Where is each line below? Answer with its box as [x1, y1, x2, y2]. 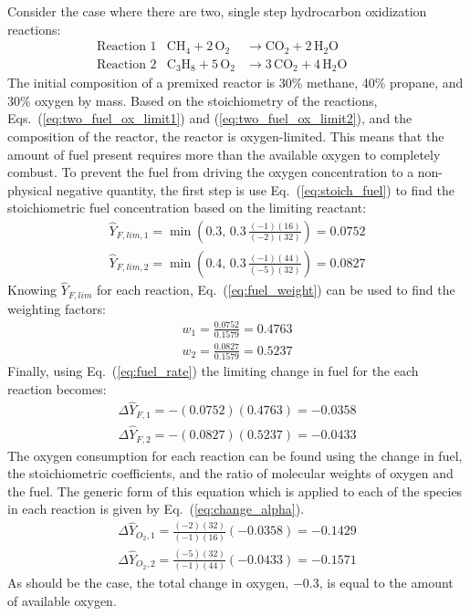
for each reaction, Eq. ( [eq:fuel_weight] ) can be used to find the [96, 280, 455, 299]
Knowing [7, 280, 57, 299]
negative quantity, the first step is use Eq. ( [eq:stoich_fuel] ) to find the [56, 180, 454, 199]
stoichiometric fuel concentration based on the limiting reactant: [7, 198, 367, 217]
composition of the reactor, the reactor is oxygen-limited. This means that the [7, 126, 444, 145]
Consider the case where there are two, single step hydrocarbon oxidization [7, 2, 427, 20]
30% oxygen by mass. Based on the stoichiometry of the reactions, [7, 90, 378, 110]
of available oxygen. [7, 590, 117, 610]
